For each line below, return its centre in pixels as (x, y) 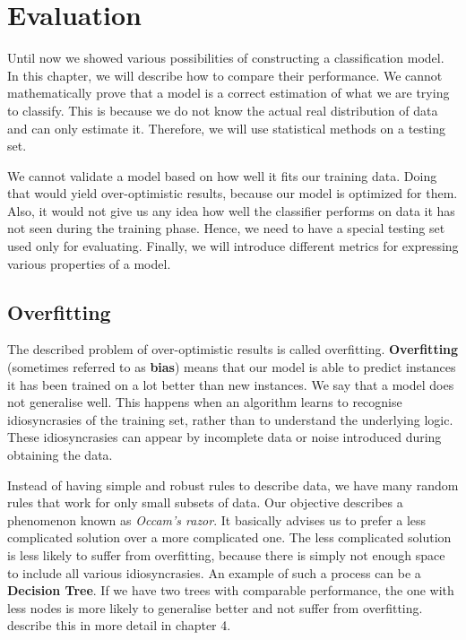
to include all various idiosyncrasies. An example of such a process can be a (214, 572)
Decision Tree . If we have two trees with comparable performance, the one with (231, 590)
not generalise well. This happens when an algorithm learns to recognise (205, 402)
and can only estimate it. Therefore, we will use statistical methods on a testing (226, 128)
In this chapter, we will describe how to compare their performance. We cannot (225, 75)
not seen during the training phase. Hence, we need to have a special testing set (226, 228)
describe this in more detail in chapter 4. (119, 625)
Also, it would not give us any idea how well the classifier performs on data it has (231, 210)
